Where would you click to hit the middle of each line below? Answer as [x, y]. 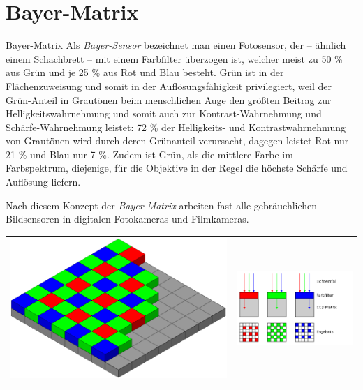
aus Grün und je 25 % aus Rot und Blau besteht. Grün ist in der [145, 72]
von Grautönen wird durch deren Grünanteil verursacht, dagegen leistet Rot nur [177, 141]
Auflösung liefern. [43, 182]
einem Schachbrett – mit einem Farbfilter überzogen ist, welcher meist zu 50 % [174, 58]
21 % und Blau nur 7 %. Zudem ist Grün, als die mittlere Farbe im [149, 154]
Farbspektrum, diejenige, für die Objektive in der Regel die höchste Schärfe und [177, 168]
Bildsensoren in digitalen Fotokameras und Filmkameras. [127, 219]
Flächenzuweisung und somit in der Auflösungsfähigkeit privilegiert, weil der [169, 85]
